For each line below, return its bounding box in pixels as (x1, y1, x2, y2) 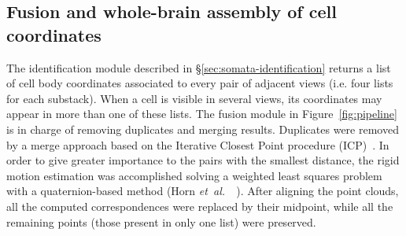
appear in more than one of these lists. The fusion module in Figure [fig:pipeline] (6, 105, 397, 122)
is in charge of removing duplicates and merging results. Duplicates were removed (6, 120, 399, 137)
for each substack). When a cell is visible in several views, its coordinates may (6, 90, 382, 106)
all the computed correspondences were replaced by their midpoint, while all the (6, 197, 393, 214)
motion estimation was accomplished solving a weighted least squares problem (6, 167, 382, 183)
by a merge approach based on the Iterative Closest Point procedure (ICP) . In (6, 136, 389, 153)
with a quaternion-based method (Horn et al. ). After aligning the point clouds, (6, 183, 399, 199)
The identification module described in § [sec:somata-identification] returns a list (6, 59, 391, 76)
